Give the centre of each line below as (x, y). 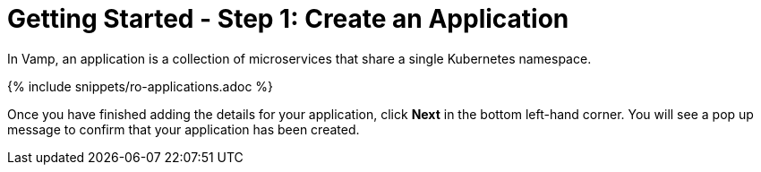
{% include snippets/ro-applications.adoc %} (141, 86)
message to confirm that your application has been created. (184, 129)
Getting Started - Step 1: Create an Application (288, 19)
